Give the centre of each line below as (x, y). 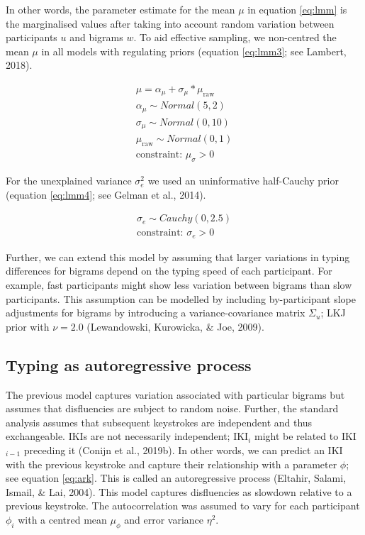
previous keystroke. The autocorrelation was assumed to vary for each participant (183, 506)
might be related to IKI (305, 436)
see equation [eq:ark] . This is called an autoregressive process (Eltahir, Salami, (176, 478)
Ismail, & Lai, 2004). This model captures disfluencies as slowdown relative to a (179, 491)
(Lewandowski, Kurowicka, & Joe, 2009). (175, 326)
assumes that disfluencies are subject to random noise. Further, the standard (172, 408)
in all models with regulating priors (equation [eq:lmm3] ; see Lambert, (194, 51)
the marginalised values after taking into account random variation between (170, 23)
